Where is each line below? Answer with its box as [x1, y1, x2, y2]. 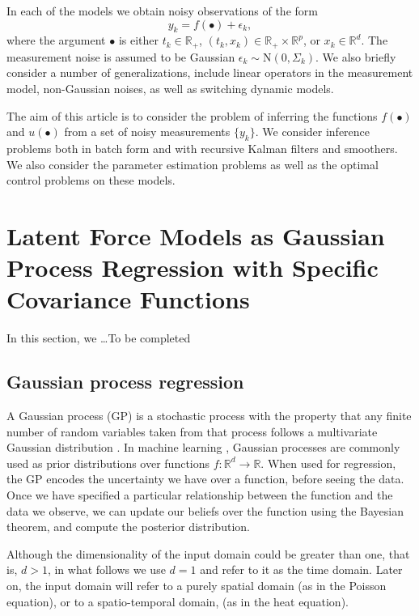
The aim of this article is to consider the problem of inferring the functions [6, 107, 378, 124]
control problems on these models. [6, 172, 176, 189]
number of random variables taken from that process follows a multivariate [6, 423, 378, 440]
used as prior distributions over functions [6, 454, 210, 471]
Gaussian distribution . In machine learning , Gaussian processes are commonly [6, 439, 400, 456]
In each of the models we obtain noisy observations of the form [6, 2, 318, 19]
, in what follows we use [47, 561, 166, 578]
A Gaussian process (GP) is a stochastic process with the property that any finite [6, 407, 412, 424]
